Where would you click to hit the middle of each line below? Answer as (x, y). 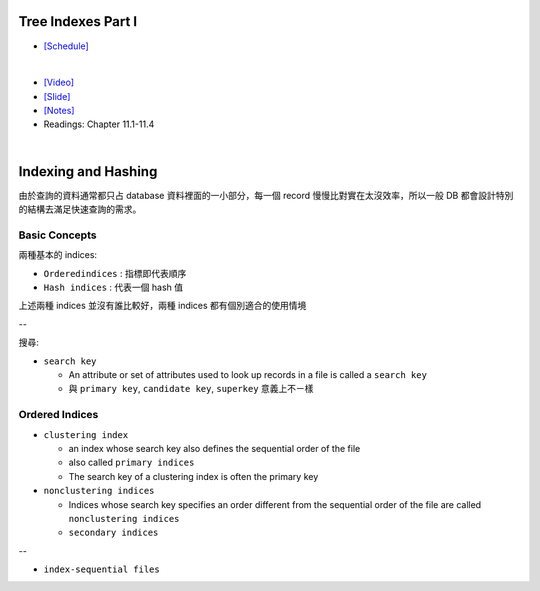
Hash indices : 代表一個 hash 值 (113, 287)
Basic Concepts (57, 235)
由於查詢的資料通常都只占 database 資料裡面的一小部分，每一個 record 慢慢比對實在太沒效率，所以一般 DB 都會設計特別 (266, 195)
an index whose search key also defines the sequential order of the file (214, 448)
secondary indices (113, 533)
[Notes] (59, 111)
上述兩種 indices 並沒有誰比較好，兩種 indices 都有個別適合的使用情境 (162, 306)
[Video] (59, 82)
